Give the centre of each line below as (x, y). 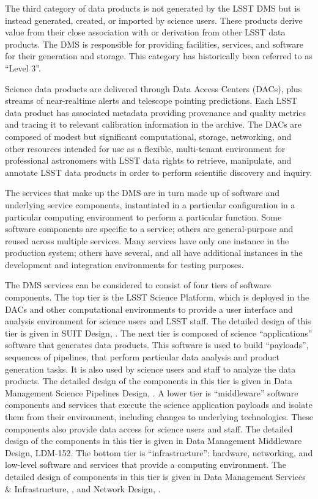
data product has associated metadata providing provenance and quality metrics (156, 112)
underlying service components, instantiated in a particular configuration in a (150, 204)
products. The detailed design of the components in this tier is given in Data (149, 381)
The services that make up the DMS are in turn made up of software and (142, 193)
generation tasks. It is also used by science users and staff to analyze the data (150, 369)
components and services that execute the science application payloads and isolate (159, 405)
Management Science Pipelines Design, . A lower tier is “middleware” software (152, 392)
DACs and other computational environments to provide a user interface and (149, 309)
